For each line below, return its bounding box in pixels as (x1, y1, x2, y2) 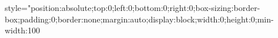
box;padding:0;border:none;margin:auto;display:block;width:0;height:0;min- (5, 13, 274, 25)
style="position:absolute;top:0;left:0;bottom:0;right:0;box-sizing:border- (5, 2, 260, 13)
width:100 (5, 24, 40, 36)
